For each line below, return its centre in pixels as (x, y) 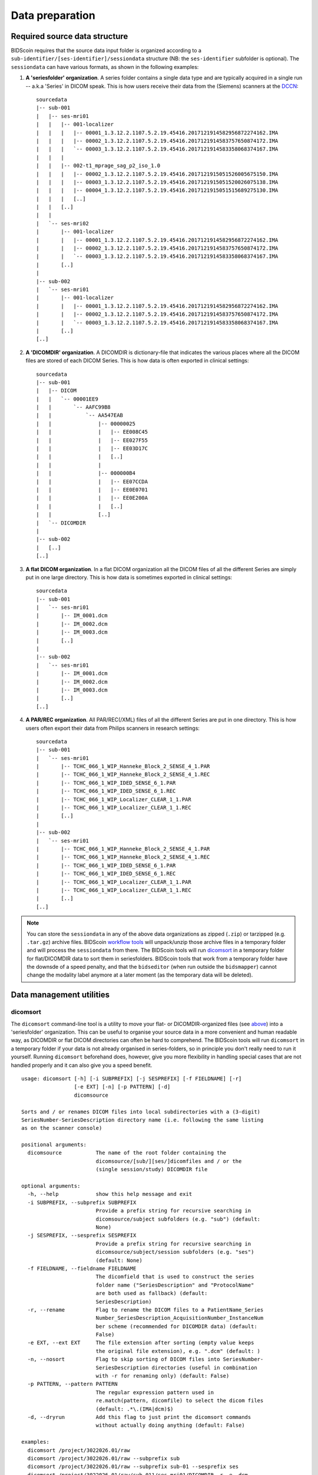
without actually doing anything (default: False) (170, 1425)
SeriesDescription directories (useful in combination (176, 1368)
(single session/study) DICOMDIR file (152, 1169)
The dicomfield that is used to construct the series (175, 1277)
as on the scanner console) (62, 1128)
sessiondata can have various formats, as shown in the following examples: (105, 67)
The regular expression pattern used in (155, 1392)
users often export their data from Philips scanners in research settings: (113, 728)
